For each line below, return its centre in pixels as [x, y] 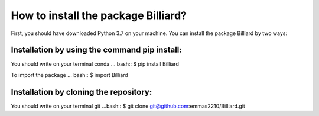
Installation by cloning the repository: [82, 92]
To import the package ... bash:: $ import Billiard [69, 75]
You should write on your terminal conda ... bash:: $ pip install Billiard [95, 64]
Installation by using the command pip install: [97, 50]
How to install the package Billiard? [99, 15]
